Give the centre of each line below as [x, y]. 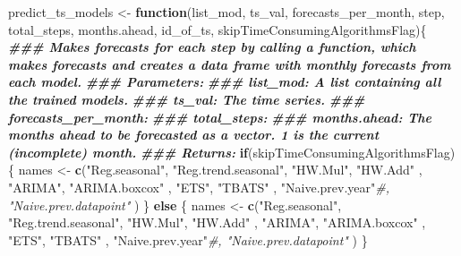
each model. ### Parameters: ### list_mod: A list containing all [225, 82]
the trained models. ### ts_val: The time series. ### [187, 99]
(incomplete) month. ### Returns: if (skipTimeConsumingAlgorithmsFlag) [232, 152]
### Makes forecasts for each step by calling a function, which [212, 47]
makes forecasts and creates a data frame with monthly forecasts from [230, 64]
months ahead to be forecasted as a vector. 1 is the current [194, 135]
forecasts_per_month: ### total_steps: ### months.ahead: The [220, 117]
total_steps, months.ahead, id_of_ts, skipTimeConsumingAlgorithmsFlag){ [218, 29]
